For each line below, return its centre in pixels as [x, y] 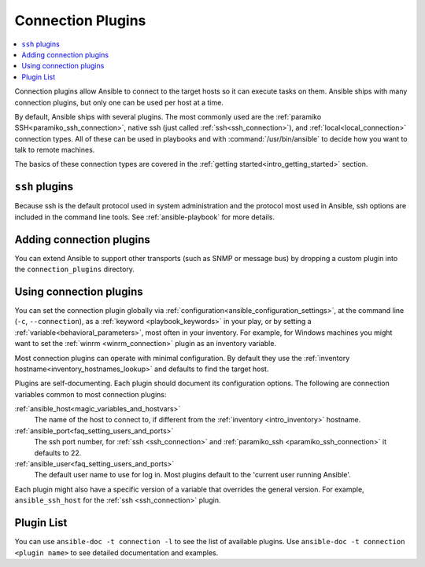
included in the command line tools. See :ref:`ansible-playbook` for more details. [145, 217]
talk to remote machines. [55, 150]
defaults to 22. [58, 453]
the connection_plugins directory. [75, 269]
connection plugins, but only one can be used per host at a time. [119, 102]
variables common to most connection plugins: [91, 394]
